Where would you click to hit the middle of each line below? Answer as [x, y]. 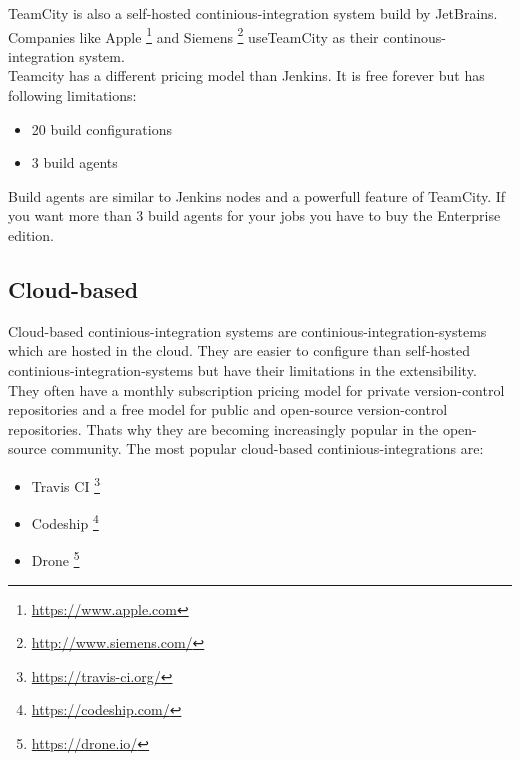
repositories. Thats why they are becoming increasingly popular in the [223, 428]
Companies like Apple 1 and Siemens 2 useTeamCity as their [193, 35]
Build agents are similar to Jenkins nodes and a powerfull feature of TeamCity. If [257, 195]
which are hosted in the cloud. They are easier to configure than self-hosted [239, 350]
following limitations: [72, 95]
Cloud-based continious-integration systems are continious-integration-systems [247, 330]
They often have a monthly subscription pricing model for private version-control [256, 389]
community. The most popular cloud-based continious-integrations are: [267, 448]
